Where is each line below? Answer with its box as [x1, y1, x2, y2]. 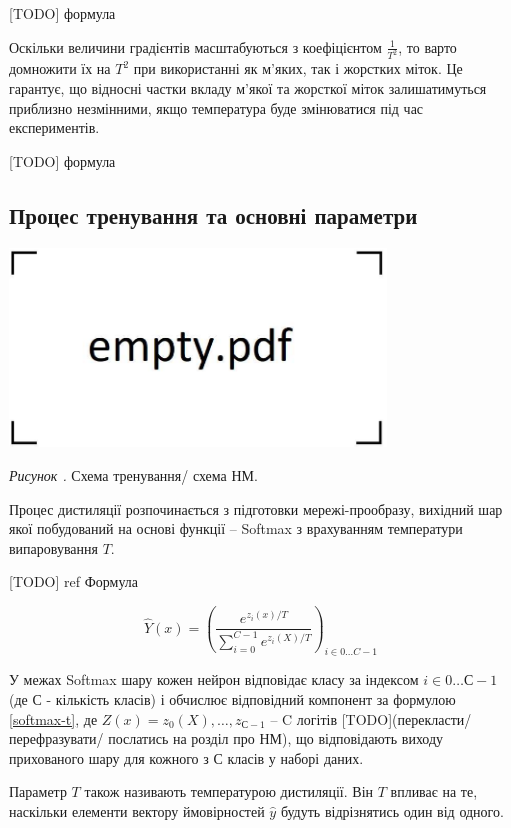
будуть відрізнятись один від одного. [280, 800, 504, 821]
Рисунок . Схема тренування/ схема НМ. [9, 465, 258, 486]
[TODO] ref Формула [9, 571, 138, 592]
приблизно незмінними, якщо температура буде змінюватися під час [9, 97, 424, 118]
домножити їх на [9, 58, 111, 79]
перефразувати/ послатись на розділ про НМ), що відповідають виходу [9, 728, 444, 749]
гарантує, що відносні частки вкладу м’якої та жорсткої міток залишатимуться [9, 78, 487, 99]
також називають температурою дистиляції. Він [84, 781, 374, 802]
